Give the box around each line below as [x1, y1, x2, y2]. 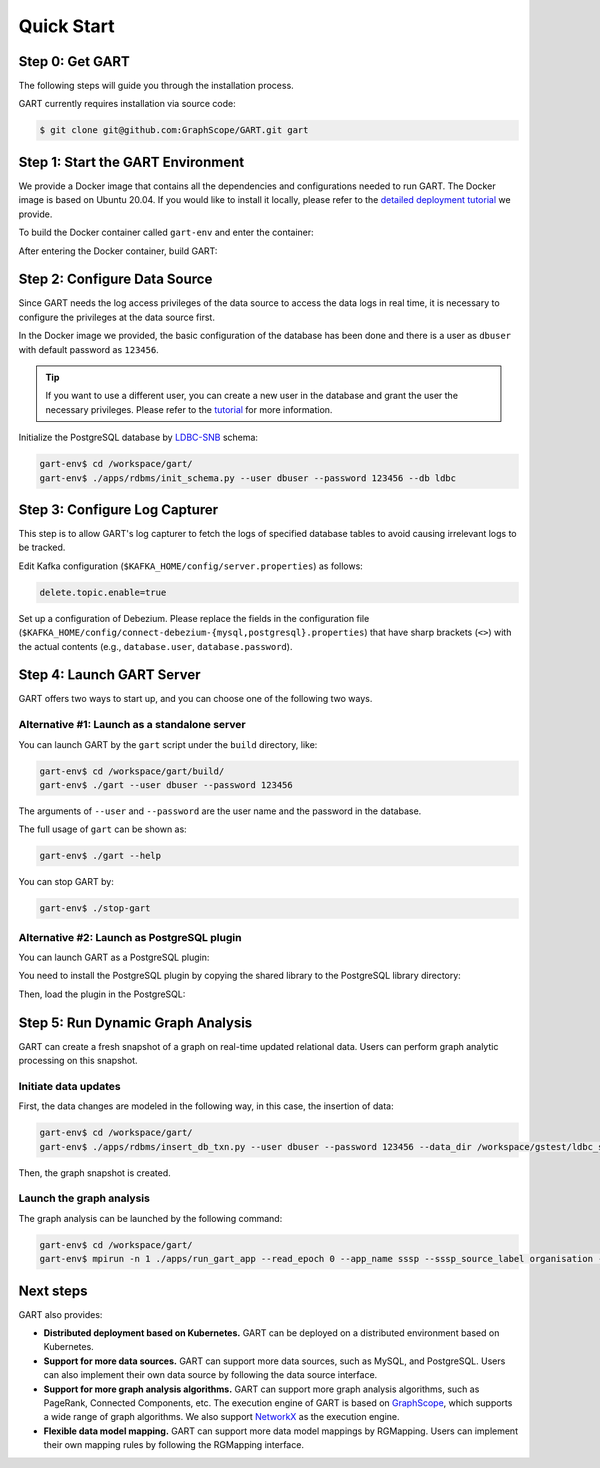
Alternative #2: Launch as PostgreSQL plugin [18, 930, 242, 944]
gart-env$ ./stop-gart [39, 903, 151, 914]
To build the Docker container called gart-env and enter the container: [18, 226, 314, 239]
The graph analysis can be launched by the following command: [18, 1212, 283, 1224]
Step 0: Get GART [18, 53, 130, 70]
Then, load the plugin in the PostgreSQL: [18, 988, 186, 1000]
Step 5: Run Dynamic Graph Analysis [18, 1014, 253, 1031]
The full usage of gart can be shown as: [18, 823, 187, 835]
